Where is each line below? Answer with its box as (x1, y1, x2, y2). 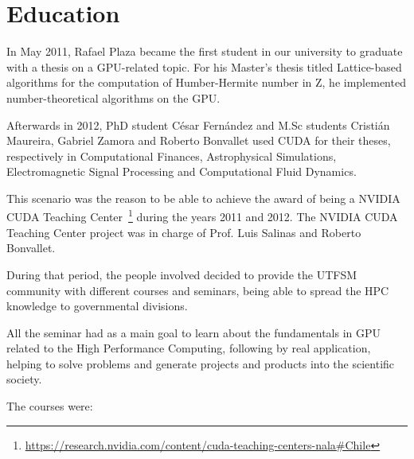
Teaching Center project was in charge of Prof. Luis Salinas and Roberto (6, 224, 361, 240)
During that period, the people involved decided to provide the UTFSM (6, 266, 357, 282)
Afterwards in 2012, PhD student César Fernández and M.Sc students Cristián (6, 116, 390, 133)
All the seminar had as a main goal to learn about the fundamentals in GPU (6, 324, 381, 340)
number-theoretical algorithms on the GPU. (6, 89, 221, 106)
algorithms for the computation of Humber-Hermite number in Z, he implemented (6, 74, 406, 91)
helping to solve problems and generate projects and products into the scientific (6, 355, 395, 371)
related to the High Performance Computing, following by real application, (6, 340, 371, 356)
